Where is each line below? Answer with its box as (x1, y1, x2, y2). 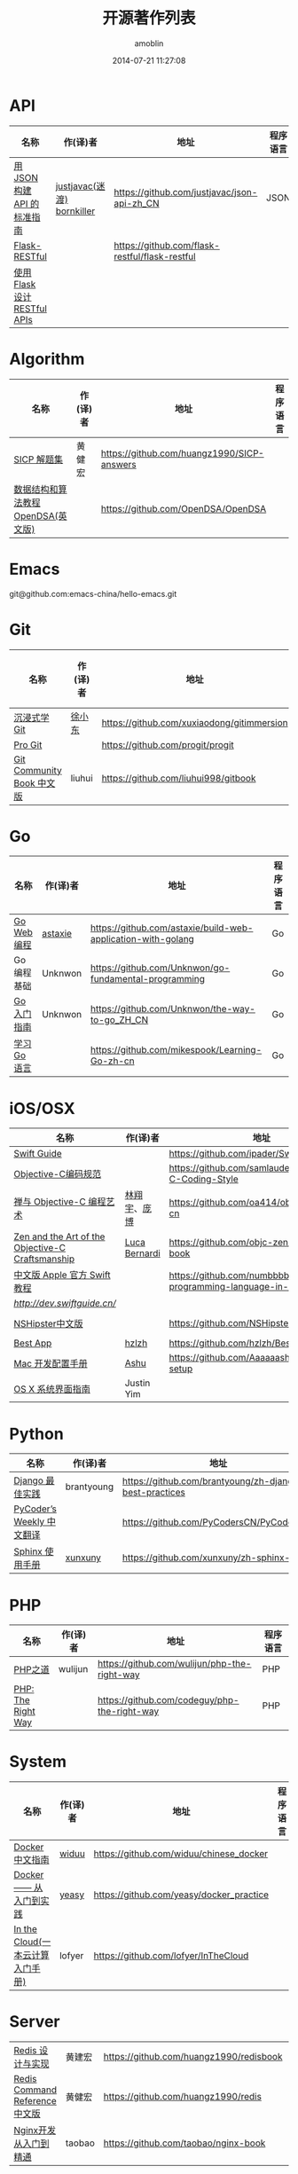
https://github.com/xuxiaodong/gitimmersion (101, 716, 288, 728)
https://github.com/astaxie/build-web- (90, 922, 254, 934)
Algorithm (9, 349, 85, 369)
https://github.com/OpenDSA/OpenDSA (100, 502, 267, 514)
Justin (124, 1377, 151, 1389)
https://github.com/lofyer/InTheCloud (93, 1950, 249, 1962)
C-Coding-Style (169, 1173, 239, 1185)
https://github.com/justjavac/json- (114, 185, 258, 198)
